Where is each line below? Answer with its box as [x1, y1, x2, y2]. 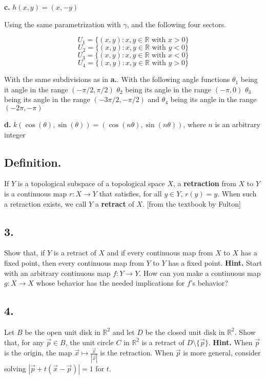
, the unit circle [65, 336, 114, 347]
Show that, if [4, 247, 45, 258]
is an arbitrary [215, 118, 260, 129]
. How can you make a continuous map [139, 267, 261, 278]
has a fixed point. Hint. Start [168, 257, 262, 268]
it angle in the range [4, 84, 68, 94]
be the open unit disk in [25, 326, 100, 337]
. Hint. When [208, 336, 253, 347]
